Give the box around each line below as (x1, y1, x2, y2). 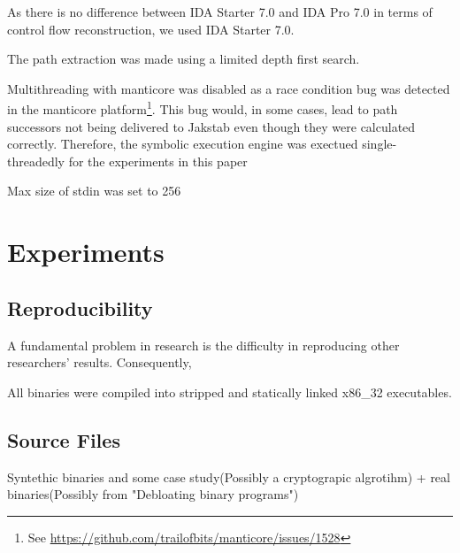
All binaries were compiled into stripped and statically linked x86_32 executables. (7, 382, 452, 401)
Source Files (7, 426, 120, 453)
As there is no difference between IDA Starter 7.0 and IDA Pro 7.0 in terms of (7, 3, 433, 20)
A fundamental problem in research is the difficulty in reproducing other (7, 335, 400, 354)
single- (362, 134, 397, 153)
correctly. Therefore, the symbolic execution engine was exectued (7, 134, 358, 153)
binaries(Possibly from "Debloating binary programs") (7, 485, 299, 503)
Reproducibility (7, 294, 153, 321)
